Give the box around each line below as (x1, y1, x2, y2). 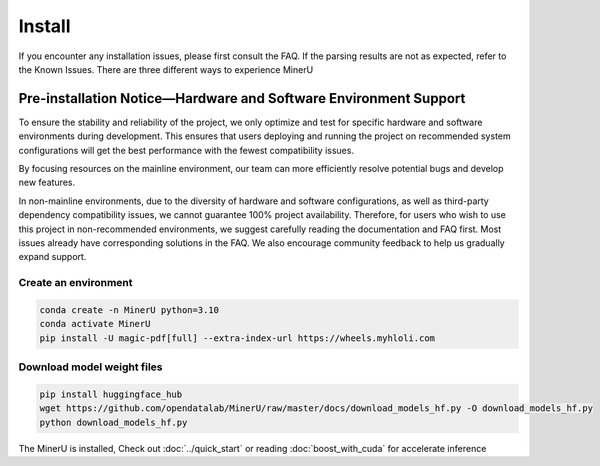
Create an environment (18, 276, 133, 290)
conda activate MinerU (39, 318, 151, 330)
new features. (18, 176, 75, 189)
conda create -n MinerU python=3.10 (39, 304, 220, 315)
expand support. (18, 251, 87, 263)
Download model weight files (18, 360, 164, 374)
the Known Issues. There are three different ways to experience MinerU (18, 63, 314, 75)
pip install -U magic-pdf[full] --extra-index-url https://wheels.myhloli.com (39, 332, 435, 344)
